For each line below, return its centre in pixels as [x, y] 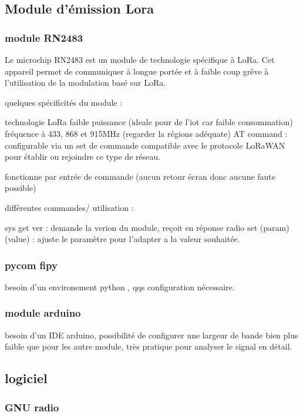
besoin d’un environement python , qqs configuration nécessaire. [120, 286]
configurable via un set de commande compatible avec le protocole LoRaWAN [145, 145]
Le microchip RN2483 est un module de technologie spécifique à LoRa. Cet [140, 59]
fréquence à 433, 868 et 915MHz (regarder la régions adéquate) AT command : [146, 133]
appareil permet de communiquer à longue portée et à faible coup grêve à [137, 71]
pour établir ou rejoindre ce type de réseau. [83, 157]
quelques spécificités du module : [64, 102]
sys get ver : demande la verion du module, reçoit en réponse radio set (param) [147, 227]
